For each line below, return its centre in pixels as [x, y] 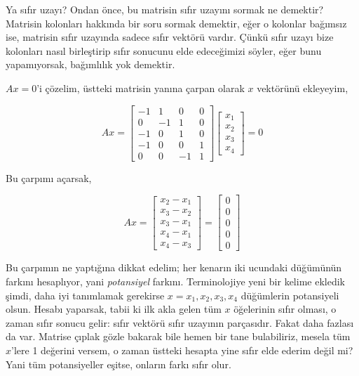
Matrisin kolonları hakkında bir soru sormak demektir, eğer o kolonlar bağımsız [176, 23]
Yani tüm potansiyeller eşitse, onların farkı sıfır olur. [118, 364]
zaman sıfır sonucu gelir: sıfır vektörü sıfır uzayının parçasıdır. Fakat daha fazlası [180, 322]
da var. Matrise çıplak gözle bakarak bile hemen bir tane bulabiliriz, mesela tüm [178, 336]
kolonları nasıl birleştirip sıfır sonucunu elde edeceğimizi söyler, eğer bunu [164, 50]
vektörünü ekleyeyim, [303, 87]
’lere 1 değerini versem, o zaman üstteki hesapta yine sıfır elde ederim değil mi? [182, 350]
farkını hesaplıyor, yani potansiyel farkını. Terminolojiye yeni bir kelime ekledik [175, 281]
